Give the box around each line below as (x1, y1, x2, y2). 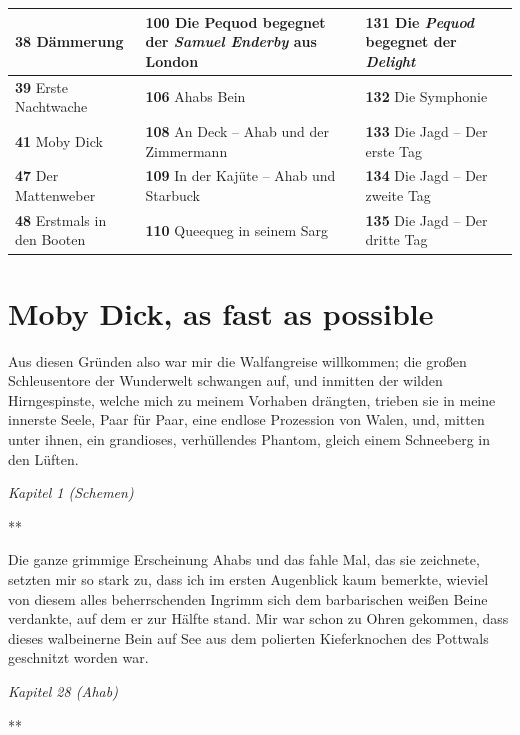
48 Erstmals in (15, 209, 107, 230)
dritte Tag (365, 229, 428, 250)
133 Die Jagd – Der (365, 120, 488, 141)
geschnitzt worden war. (8, 647, 149, 668)
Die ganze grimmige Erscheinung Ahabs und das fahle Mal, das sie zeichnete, (8, 549, 480, 570)
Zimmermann (145, 140, 228, 161)
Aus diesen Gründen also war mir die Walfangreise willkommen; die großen (8, 350, 467, 371)
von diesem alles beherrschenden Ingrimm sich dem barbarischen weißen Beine (8, 588, 488, 609)
